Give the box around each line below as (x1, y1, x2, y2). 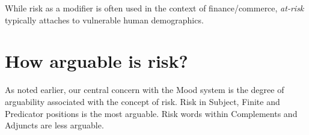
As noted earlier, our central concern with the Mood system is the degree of (5, 83, 284, 96)
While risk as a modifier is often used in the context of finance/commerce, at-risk (5, 2, 304, 14)
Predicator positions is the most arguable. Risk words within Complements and (5, 107, 298, 119)
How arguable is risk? (5, 49, 188, 73)
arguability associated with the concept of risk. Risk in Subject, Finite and (5, 95, 280, 107)
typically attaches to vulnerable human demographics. (5, 13, 204, 26)
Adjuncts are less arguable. (5, 119, 104, 131)
